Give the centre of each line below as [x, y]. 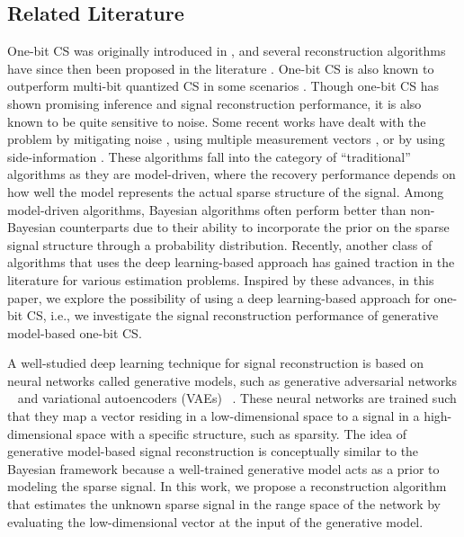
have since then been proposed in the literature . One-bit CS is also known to [221, 68]
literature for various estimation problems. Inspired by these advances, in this [221, 279]
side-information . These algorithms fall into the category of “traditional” [209, 156]
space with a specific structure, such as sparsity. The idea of [242, 433]
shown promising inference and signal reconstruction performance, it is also [214, 103]
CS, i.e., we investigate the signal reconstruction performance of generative [232, 315]
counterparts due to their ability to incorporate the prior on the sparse [254, 227]
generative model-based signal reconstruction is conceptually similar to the [213, 451]
